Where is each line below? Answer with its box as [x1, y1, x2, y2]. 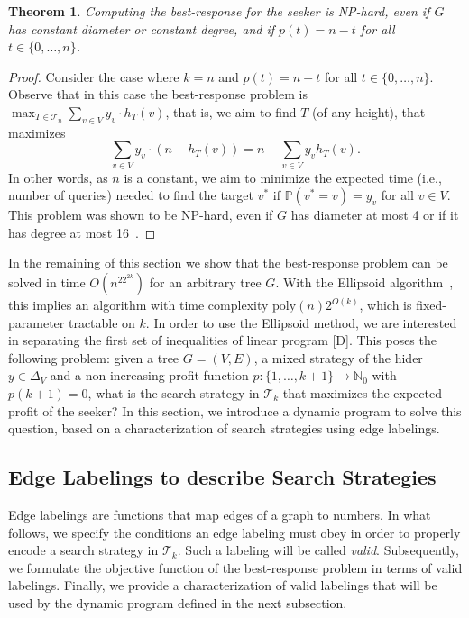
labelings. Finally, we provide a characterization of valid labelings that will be [8, 576, 437, 595]
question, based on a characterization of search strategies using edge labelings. [8, 419, 440, 438]
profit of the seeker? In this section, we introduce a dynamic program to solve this [8, 401, 462, 420]
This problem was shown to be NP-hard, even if [8, 205, 273, 224]
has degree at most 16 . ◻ [8, 223, 156, 241]
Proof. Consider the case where [8, 67, 179, 86]
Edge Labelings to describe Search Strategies [8, 463, 437, 491]
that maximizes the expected [282, 384, 442, 403]
